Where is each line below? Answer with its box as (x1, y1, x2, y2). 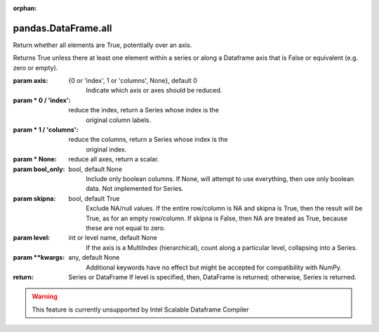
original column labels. (86, 116, 151, 124)
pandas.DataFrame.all (13, 22, 112, 34)
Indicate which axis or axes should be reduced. (86, 86, 222, 95)
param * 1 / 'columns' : (13, 126, 79, 134)
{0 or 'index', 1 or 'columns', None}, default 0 (68, 77, 198, 85)
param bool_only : (13, 165, 65, 173)
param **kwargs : (13, 253, 65, 262)
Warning (32, 292, 58, 301)
